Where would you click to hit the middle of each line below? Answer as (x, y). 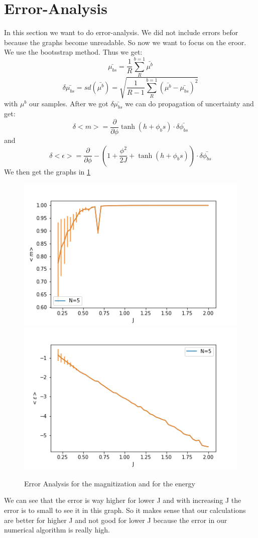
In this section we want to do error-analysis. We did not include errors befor (121, 32)
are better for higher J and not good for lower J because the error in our (116, 520)
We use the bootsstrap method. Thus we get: (73, 52)
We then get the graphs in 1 (47, 171)
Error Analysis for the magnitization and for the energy (110, 483)
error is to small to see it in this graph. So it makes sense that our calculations (125, 510)
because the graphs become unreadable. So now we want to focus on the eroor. (125, 42)
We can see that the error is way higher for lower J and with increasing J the (123, 500)
